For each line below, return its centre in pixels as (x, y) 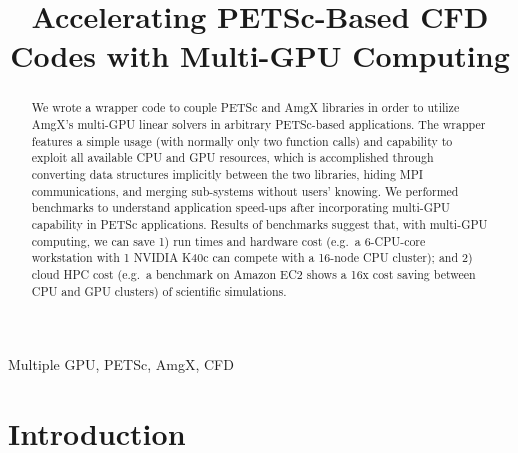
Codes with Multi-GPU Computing (260, 55)
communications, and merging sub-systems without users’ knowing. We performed (245, 190)
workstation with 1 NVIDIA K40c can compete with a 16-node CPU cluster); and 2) (252, 257)
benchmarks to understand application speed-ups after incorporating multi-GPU (241, 207)
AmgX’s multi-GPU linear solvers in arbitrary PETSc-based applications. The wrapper (258, 124)
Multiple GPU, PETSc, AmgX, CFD (121, 364)
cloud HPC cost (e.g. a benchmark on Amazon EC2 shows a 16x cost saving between (253, 273)
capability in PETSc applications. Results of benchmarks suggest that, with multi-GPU (259, 223)
